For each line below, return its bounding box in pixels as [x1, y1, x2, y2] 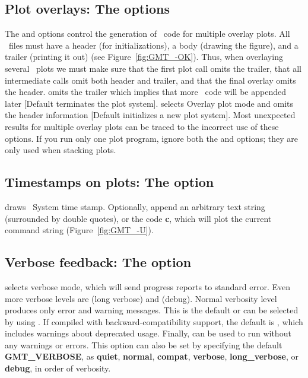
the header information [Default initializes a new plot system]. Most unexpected [5, 109, 296, 121]
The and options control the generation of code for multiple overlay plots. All [5, 27, 290, 40]
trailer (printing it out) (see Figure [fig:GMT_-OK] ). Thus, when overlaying [5, 50, 283, 63]
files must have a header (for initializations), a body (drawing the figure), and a [8, 39, 299, 51]
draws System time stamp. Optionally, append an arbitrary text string [5, 200, 265, 212]
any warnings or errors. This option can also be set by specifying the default [5, 338, 282, 351]
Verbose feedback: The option [5, 253, 192, 271]
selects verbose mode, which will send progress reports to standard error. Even [5, 280, 291, 293]
